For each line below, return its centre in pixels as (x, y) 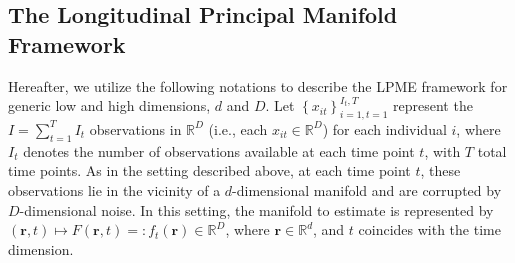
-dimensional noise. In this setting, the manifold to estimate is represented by (256, 209)
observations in (135, 128)
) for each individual (384, 128)
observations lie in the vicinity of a (114, 189)
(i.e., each (238, 128)
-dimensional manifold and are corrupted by (367, 189)
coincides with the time (429, 229)
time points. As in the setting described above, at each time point (209, 170)
